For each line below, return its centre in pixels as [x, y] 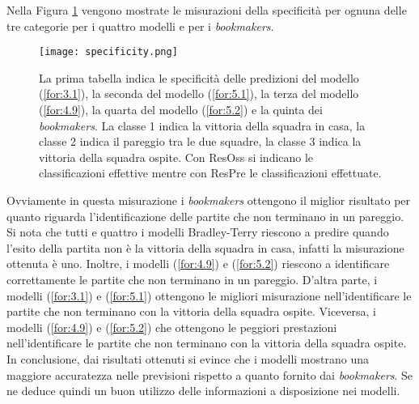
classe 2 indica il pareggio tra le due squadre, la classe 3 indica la [200, 141]
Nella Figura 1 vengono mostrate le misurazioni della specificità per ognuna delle [207, 10]
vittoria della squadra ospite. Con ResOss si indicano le [176, 157]
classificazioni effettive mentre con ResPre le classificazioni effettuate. [210, 173]
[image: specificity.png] [108, 52]
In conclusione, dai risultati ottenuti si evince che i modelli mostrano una [188, 358]
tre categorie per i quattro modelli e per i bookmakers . [140, 26]
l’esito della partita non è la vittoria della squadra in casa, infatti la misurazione [205, 247]
